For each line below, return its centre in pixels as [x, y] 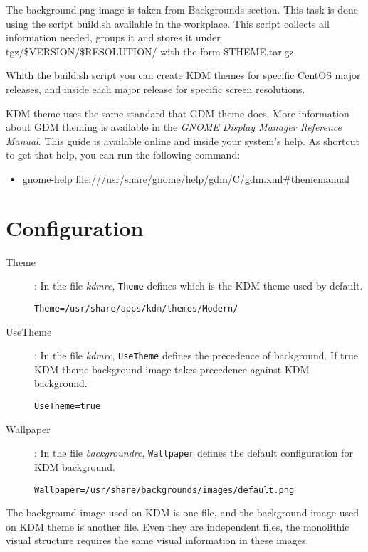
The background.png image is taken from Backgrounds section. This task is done [182, 9]
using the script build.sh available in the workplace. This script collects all [168, 23]
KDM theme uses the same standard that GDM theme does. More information [178, 113]
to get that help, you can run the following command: [123, 155]
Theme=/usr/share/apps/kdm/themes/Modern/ [136, 308]
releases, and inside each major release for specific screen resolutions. [156, 89]
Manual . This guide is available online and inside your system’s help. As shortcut [183, 140]
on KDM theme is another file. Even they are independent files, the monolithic [178, 526]
